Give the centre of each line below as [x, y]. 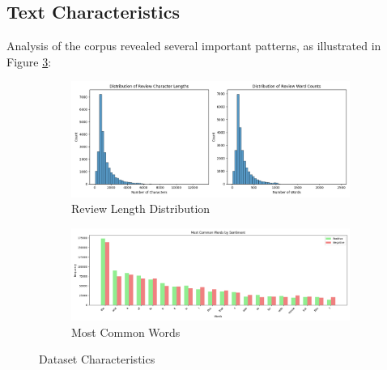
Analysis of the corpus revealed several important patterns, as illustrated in [194, 46]
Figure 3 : [29, 61]
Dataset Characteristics [97, 359]
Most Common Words [126, 332]
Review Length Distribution [141, 208]
